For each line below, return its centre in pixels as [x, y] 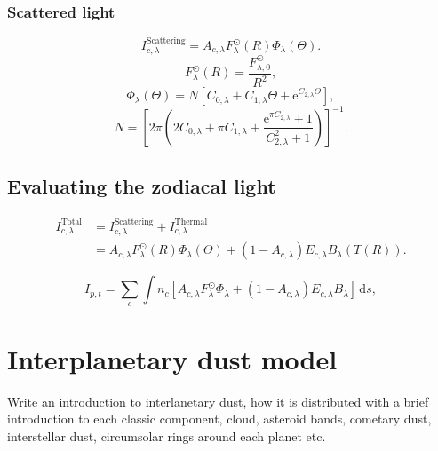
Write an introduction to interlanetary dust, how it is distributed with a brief [218, 401]
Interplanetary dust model [172, 358]
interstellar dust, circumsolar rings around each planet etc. [167, 435]
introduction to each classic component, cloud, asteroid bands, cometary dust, [219, 419]
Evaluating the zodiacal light [142, 185]
